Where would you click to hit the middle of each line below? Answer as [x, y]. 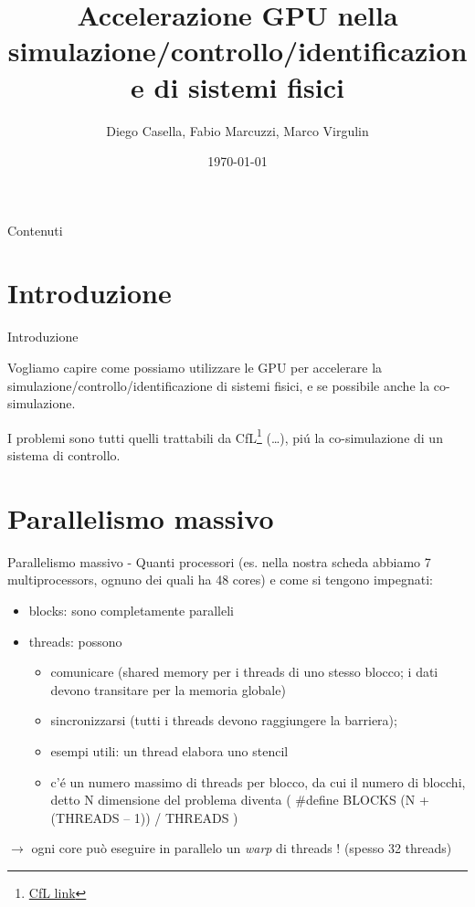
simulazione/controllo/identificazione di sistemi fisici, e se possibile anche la [219, 385]
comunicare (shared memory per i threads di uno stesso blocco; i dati [244, 672]
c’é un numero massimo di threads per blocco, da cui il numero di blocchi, [258, 781]
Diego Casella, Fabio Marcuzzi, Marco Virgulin [237, 130]
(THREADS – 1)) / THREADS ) [144, 817]
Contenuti [35, 230]
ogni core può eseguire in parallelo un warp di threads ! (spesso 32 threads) [242, 848]
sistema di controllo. [64, 455]
